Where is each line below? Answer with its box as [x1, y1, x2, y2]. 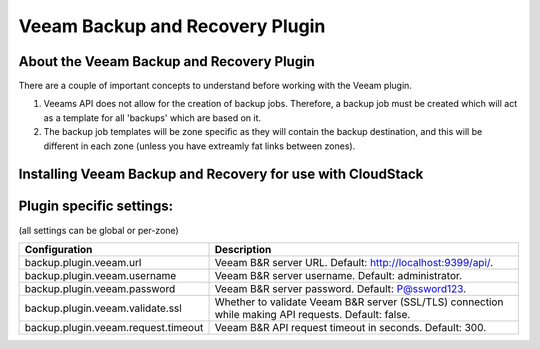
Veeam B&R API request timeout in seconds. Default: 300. [214, 320, 487, 334]
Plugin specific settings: [18, 198, 174, 215]
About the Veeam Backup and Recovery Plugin [18, 53, 315, 70]
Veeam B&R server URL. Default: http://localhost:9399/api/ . [214, 255, 494, 269]
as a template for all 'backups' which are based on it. [43, 111, 262, 124]
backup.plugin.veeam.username [24, 268, 177, 282]
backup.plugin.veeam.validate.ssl [24, 301, 182, 315]
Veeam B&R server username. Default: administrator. [214, 268, 463, 282]
